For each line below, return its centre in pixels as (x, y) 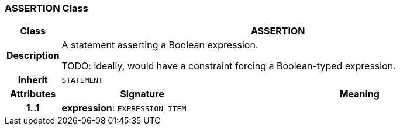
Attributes (33, 94)
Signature (142, 94)
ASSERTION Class (46, 8)
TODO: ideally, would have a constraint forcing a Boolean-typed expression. (229, 66)
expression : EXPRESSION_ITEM (124, 108)
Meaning (359, 94)
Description (33, 56)
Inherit (33, 80)
